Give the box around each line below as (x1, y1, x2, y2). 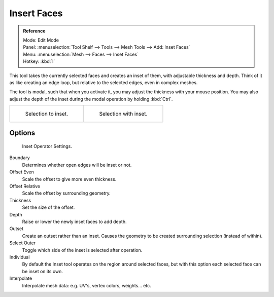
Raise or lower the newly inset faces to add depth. (22, 218, 127, 225)
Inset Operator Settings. (22, 143, 72, 150)
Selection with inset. (99, 110, 148, 118)
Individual (9, 254, 30, 260)
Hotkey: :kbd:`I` (23, 58, 55, 64)
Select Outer (9, 240, 36, 246)
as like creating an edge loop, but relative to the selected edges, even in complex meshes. (9, 79, 198, 86)
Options (9, 129, 36, 137)
